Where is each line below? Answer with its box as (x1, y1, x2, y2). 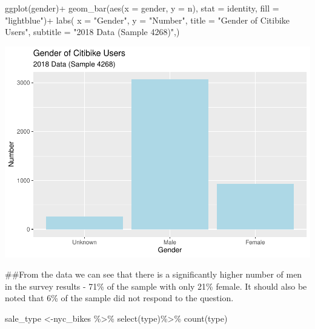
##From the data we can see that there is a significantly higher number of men (5, 268, 302, 281)
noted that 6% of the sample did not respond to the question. (5, 292, 234, 304)
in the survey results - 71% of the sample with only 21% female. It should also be (5, 279, 307, 292)
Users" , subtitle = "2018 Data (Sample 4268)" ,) (5, 25, 180, 38)
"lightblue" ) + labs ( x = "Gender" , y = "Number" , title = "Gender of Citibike (5, 13, 290, 26)
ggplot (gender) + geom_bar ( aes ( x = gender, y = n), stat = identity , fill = (5, 2, 279, 14)
